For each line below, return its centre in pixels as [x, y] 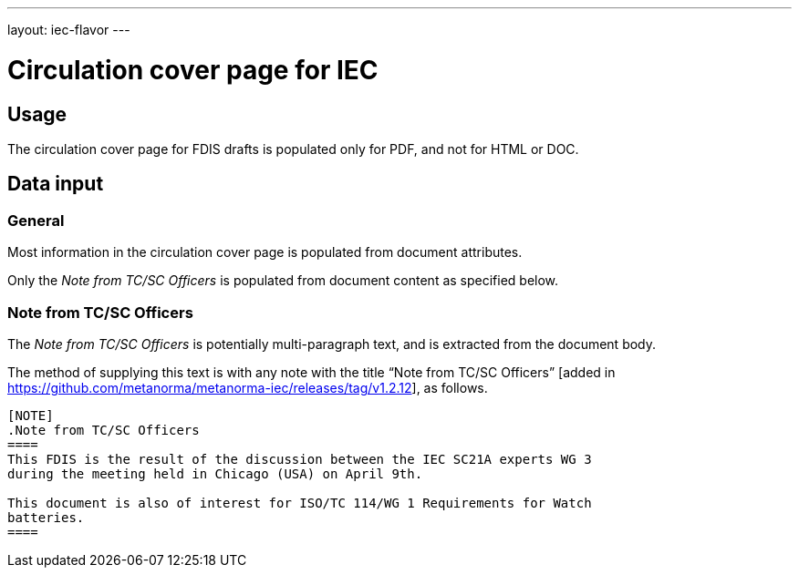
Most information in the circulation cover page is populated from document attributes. [265, 252]
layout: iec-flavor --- [69, 30]
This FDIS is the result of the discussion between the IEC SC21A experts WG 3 [300, 459]
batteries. [46, 517]
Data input [56, 184]
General [36, 220]
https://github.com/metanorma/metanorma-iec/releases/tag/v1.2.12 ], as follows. [248, 387]
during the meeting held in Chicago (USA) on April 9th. [215, 473]
